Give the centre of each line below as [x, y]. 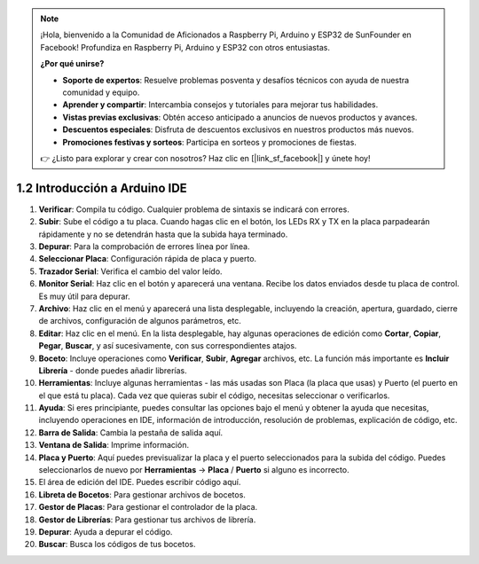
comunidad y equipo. [101, 92]
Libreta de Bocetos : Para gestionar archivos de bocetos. [142, 494]
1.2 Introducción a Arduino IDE [102, 188]
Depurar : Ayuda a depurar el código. [106, 531]
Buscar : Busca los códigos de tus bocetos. [117, 544]
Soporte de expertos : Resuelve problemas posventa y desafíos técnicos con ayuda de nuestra [236, 80]
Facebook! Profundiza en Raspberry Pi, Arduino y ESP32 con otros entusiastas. [185, 47]
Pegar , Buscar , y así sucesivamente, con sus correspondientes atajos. [168, 346]
